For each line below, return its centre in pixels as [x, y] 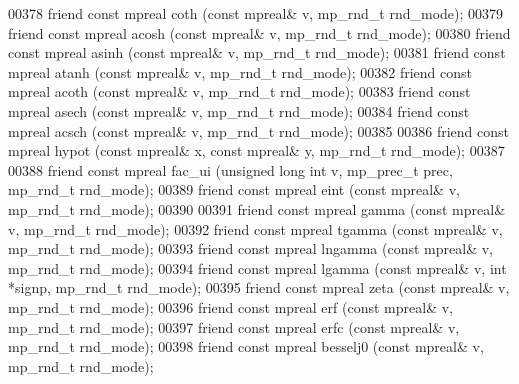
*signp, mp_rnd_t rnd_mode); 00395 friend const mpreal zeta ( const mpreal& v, [259, 287]
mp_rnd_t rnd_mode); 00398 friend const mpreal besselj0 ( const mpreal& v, [246, 346]
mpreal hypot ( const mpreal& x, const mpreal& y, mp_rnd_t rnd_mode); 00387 [256, 150]
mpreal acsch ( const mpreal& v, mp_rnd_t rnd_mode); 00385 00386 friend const [258, 130]
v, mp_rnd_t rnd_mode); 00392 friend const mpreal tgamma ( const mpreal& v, [255, 228]
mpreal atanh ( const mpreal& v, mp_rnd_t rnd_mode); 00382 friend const [240, 71]
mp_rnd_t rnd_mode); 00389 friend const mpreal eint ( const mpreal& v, [234, 189]
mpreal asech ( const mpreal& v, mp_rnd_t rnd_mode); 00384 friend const [239, 110]
